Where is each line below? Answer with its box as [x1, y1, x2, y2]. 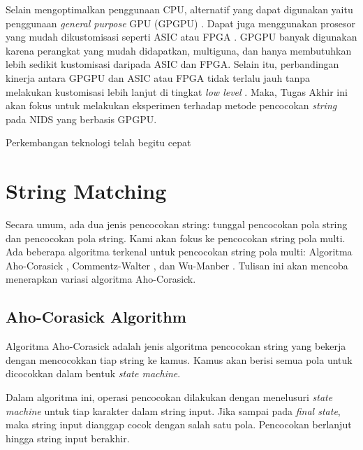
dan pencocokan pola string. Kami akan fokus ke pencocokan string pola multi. [6, 230, 346, 245]
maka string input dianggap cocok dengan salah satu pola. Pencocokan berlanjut [6, 417, 352, 432]
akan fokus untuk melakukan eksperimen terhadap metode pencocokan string [6, 98, 337, 113]
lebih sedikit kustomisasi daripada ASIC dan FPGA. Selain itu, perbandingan [6, 57, 339, 71]
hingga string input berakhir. [6, 430, 130, 445]
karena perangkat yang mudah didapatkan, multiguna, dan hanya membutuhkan [6, 43, 352, 57]
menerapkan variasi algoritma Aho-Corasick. [6, 272, 196, 286]
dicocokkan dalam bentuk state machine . [6, 366, 181, 381]
